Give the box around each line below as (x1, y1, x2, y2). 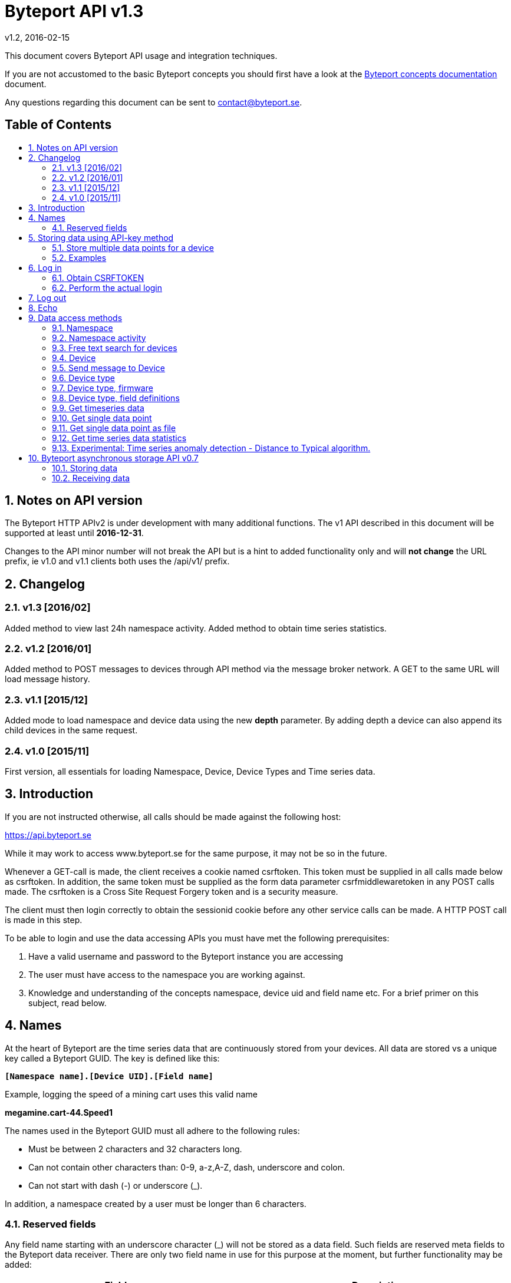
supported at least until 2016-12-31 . (5, 528, 144, 538)
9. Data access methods (28, 312, 123, 323)
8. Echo (28, 302, 58, 313)
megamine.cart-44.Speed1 (5, 1107, 113, 1117)
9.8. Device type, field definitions (52, 392, 180, 403)
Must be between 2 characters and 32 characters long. (28, 1143, 242, 1154)
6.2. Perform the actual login (52, 282, 163, 293)
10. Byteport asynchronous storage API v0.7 (28, 452, 199, 463)
